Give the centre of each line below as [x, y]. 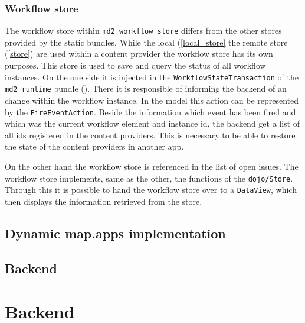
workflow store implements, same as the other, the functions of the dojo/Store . [149, 178]
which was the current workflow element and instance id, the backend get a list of [152, 123]
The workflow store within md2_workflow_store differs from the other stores [143, 30]
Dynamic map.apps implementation [115, 233]
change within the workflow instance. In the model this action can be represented [152, 100]
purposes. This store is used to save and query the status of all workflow [135, 65]
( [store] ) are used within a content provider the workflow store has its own [139, 54]
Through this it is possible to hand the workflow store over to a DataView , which [151, 190]
